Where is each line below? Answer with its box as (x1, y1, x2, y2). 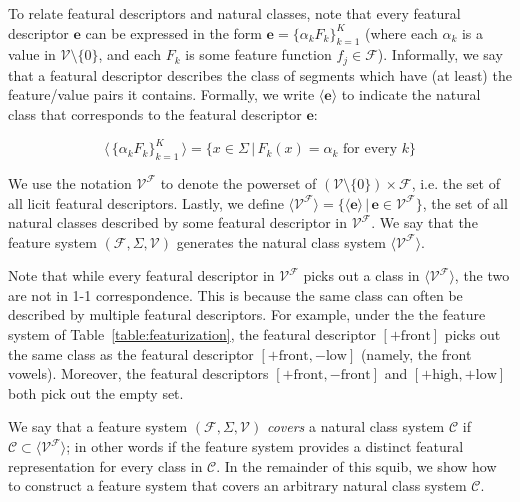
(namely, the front (360, 343, 472, 364)
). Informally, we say (377, 44, 503, 65)
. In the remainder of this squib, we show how (216, 455, 497, 476)
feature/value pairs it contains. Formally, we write (8, 84, 315, 105)
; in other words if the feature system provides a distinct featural (66, 436, 464, 457)
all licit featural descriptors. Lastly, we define (8, 192, 284, 213)
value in (8, 44, 56, 65)
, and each (98, 44, 162, 65)
